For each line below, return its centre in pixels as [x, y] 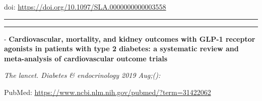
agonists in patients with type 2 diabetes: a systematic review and [121, 48]
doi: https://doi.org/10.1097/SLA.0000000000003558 [85, 7]
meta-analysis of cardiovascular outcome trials [86, 58]
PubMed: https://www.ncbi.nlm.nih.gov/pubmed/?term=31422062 [108, 92]
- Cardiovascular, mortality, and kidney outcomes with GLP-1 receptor [130, 38]
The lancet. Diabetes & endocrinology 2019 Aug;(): [82, 75]
